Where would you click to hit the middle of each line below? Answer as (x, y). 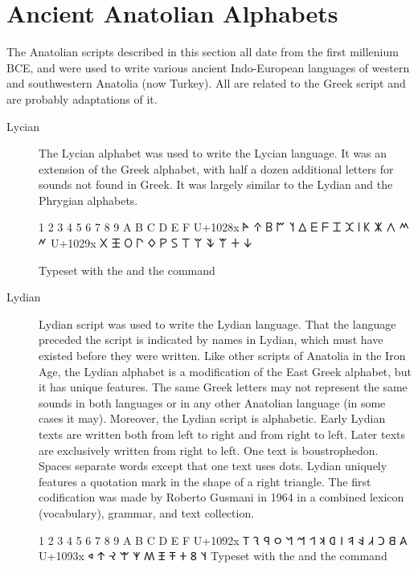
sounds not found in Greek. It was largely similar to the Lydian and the (216, 184)
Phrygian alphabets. (88, 200)
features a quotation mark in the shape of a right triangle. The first (205, 481)
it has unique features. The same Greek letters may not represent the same (223, 387)
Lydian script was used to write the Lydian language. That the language (217, 323)
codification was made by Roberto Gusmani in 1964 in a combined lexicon (221, 497)
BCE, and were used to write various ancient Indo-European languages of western (208, 67)
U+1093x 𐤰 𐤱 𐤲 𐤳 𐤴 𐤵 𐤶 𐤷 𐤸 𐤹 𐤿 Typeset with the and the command (213, 556)
